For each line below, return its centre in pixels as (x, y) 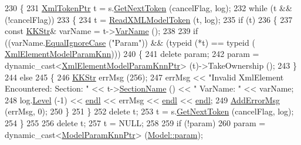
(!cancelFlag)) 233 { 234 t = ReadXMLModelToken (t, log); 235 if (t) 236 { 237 (149, 19)
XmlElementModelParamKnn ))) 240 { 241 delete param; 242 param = (132, 54)
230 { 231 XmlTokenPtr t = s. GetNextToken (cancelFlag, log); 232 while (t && (148, 8)
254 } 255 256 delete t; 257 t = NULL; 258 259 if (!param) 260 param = (135, 122)
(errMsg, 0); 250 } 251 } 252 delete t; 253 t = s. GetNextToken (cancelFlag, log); (149, 111)
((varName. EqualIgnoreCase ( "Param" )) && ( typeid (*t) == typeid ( (130, 42)
